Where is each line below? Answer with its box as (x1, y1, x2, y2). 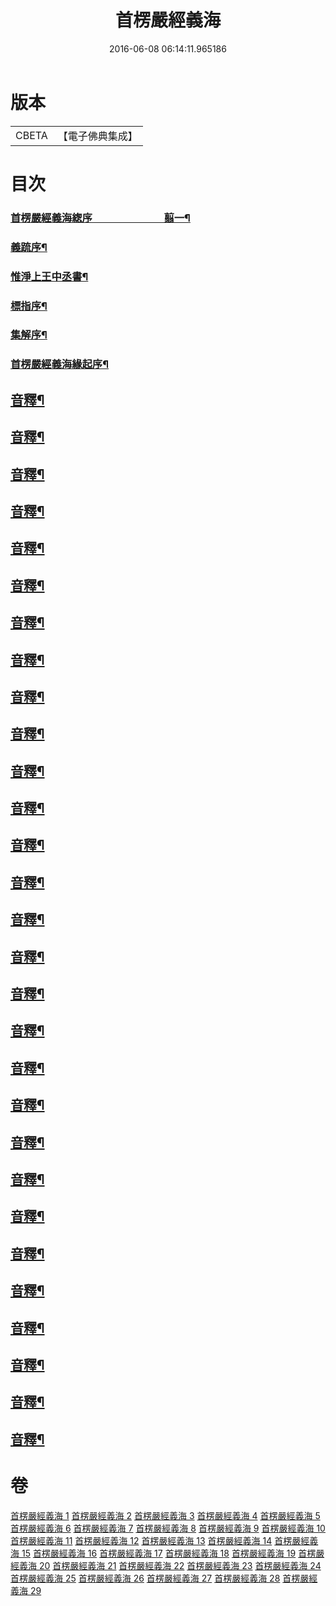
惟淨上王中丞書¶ (10, 269, 89, 283)
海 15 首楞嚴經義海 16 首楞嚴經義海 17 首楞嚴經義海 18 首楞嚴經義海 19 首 (10, 1547, 308, 1559)
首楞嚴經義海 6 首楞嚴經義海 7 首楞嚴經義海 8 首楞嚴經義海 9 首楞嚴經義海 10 (10, 1522, 326, 1534)
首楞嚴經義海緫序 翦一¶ (10, 211, 191, 225)
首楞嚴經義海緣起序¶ (10, 357, 110, 371)
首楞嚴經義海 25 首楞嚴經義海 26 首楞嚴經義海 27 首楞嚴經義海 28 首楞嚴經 (10, 1572, 318, 1584)
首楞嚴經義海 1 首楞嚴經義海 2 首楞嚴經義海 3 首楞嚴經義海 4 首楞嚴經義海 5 (10, 1509, 321, 1521)
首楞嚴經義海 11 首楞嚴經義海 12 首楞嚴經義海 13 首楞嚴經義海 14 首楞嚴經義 (10, 1534, 319, 1546)
